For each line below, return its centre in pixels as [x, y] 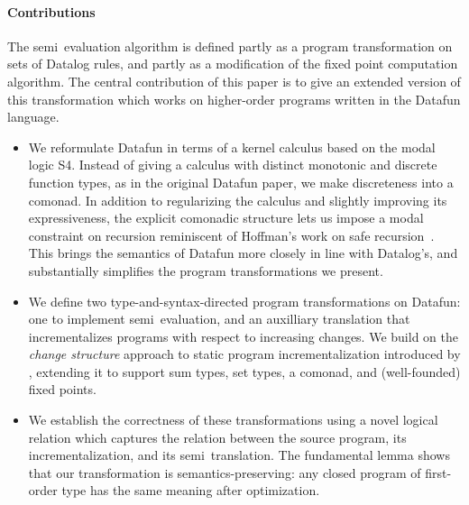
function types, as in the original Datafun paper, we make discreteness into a [241, 182]
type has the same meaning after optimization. [191, 490]
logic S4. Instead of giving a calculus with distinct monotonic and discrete [233, 165]
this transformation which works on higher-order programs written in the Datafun [234, 99]
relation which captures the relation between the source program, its [217, 437]
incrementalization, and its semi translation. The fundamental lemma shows [239, 455]
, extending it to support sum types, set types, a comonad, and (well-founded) [244, 371]
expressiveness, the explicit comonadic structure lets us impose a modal [226, 218]
